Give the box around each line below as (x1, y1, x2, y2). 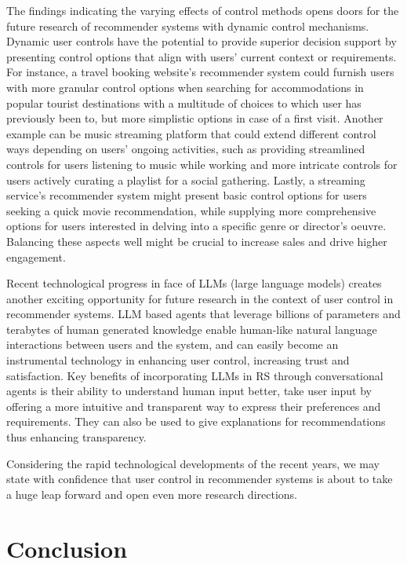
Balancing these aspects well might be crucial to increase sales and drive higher (6, 233, 387, 249)
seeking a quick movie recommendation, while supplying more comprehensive (6, 202, 376, 218)
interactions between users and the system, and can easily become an (6, 336, 339, 353)
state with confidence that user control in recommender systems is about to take (6, 471, 393, 487)
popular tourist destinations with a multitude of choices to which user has (6, 94, 362, 111)
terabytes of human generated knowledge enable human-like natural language (6, 320, 377, 337)
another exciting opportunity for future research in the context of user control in (6, 290, 394, 306)
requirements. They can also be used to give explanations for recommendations (6, 413, 386, 430)
